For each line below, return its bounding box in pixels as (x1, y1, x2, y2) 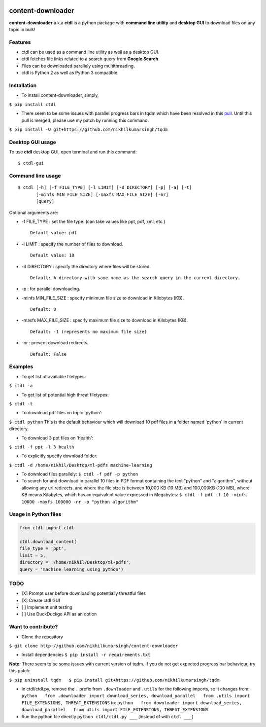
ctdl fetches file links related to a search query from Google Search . (21, 56, 160, 62)
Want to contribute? (9, 623, 58, 630)
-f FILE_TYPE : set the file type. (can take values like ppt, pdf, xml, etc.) (21, 218, 166, 224)
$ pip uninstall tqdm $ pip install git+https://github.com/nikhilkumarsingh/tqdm (9, 677, 220, 683)
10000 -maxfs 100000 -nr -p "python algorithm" (21, 499, 139, 505)
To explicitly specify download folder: (21, 453, 98, 459)
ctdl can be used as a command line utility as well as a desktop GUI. (21, 49, 160, 55)
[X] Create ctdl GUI (21, 597, 60, 603)
